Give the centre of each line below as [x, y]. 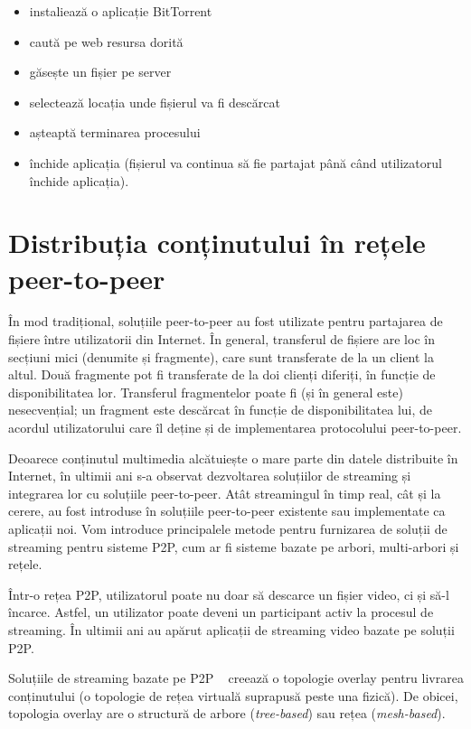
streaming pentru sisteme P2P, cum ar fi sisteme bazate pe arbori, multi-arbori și [234, 546]
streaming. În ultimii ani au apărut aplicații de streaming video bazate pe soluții [231, 629]
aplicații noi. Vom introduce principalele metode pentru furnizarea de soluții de [228, 528]
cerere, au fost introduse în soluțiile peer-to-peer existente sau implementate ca [227, 511]
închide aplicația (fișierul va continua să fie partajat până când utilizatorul [235, 162]
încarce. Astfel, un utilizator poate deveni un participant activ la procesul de [221, 612]
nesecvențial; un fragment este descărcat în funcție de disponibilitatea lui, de [220, 410]
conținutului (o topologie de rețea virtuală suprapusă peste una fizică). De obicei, [233, 695]
